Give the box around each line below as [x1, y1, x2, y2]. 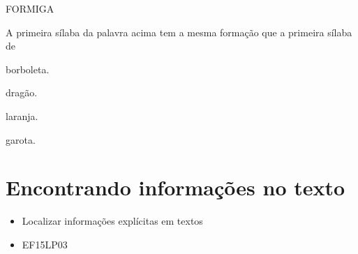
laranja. [6, 108, 38, 123]
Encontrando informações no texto [6, 173, 345, 202]
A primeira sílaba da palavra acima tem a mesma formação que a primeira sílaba [6, 24, 352, 39]
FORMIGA [6, 1, 54, 15]
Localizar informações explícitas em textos [22, 214, 203, 228]
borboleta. [6, 61, 50, 76]
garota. [6, 132, 36, 147]
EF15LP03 [22, 237, 68, 251]
